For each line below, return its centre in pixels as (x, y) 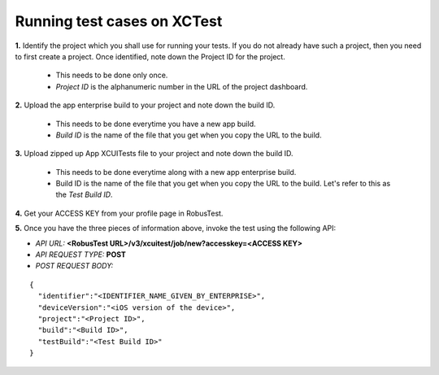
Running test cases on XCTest (119, 21)
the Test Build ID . (84, 194)
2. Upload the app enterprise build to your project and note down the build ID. (145, 105)
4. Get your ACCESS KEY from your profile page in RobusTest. (119, 213)
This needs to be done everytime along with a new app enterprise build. (176, 172)
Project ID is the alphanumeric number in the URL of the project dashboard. (182, 86)
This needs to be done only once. (112, 75)
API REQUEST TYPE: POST (80, 255)
